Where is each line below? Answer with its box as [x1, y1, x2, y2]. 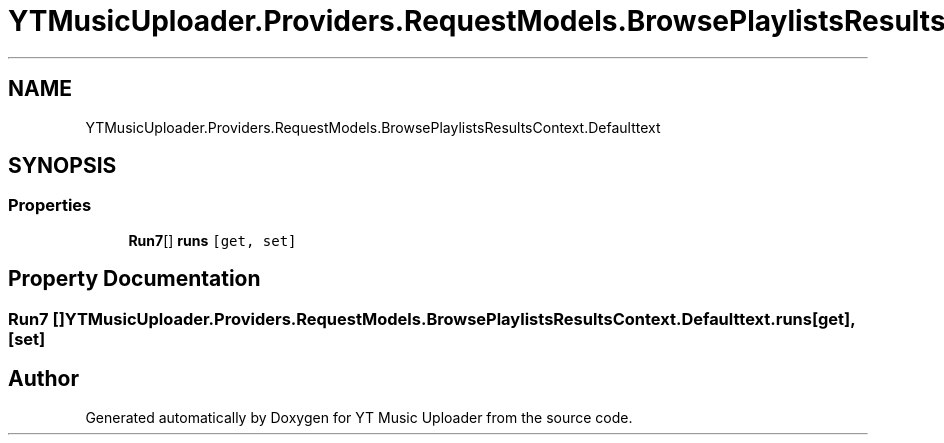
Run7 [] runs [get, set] [128, 231, 297, 249]
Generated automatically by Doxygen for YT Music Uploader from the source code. [85, 408, 633, 426]
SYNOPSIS [8, 153, 117, 179]
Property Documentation [8, 266, 261, 292]
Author [8, 366, 79, 392]
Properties [8, 195, 92, 216]
